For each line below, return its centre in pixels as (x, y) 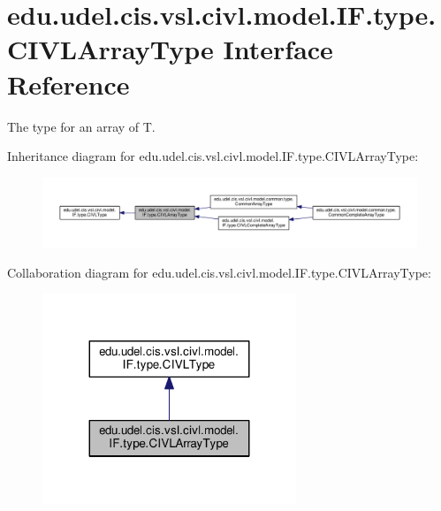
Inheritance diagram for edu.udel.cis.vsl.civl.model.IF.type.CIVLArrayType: (213, 156)
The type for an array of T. (81, 126)
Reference (68, 84)
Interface (278, 49)
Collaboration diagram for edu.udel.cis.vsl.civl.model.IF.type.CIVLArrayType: (219, 272)
